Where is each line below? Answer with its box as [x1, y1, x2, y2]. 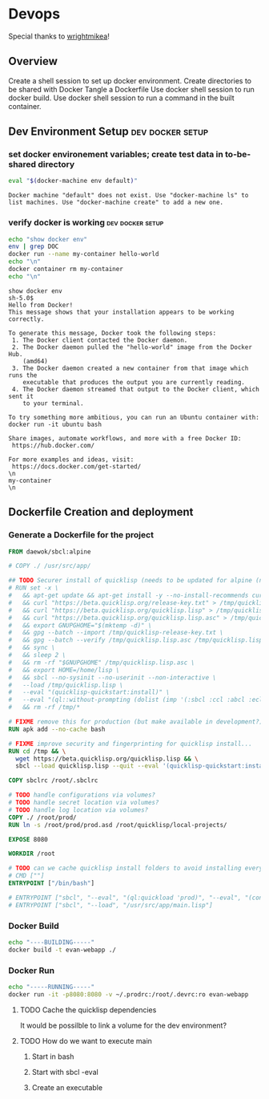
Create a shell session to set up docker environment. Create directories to [8, 75, 252, 85]
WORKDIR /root [8, 850, 56, 858]
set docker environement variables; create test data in [8, 149, 224, 160]
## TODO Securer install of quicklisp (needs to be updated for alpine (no [8, 577, 267, 585]
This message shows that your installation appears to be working [8, 308, 235, 316]
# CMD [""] [8, 872, 45, 880]
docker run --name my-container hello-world [8, 250, 159, 258]
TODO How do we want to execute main [19, 1036, 152, 1045]
